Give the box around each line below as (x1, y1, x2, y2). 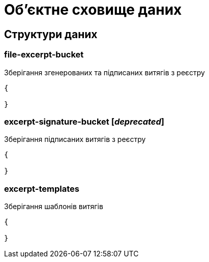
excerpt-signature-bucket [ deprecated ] (4, 116, 165, 127)
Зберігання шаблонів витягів (4, 202, 103, 211)
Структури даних (4, 27, 98, 41)
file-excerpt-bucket (4, 49, 84, 60)
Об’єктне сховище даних (4, 1, 182, 18)
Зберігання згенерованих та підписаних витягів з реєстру (4, 68, 205, 77)
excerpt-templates (4, 183, 79, 194)
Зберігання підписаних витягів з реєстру (4, 135, 146, 144)
